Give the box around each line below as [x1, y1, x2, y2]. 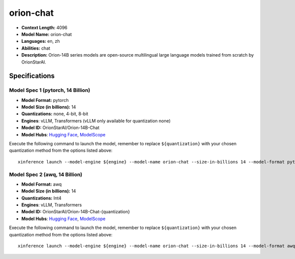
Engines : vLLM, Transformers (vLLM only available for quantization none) [21, 118, 171, 124]
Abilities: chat [21, 45, 51, 51]
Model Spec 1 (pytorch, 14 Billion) [9, 87, 90, 94]
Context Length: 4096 [21, 25, 68, 31]
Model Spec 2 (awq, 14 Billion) [9, 171, 83, 178]
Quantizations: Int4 [21, 195, 61, 201]
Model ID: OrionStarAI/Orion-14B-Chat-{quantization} [21, 209, 130, 215]
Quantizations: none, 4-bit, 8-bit [21, 111, 88, 117]
